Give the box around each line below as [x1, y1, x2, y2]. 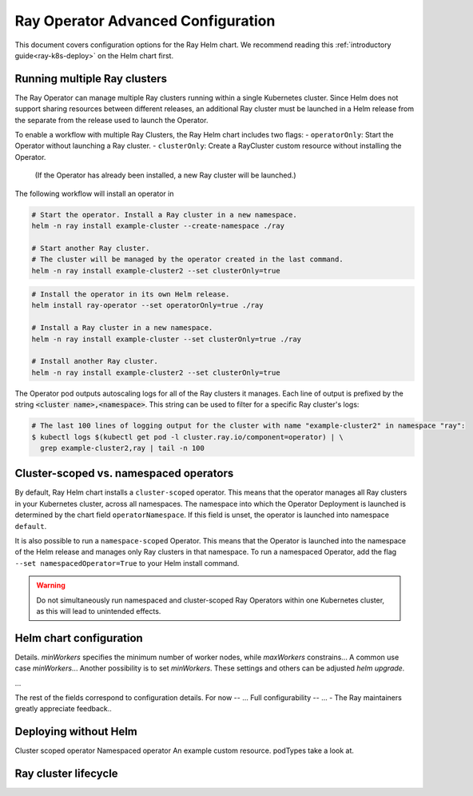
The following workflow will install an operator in [14, 189, 174, 198]
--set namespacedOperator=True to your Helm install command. [14, 558, 240, 567]
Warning [36, 580, 66, 591]
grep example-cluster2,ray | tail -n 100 [40, 444, 205, 452]
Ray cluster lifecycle [14, 767, 119, 781]
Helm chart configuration [14, 631, 143, 645]
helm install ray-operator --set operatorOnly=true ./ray [31, 300, 264, 310]
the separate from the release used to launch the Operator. [14, 115, 209, 125]
